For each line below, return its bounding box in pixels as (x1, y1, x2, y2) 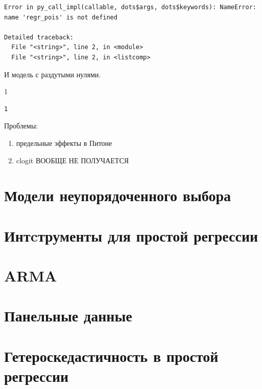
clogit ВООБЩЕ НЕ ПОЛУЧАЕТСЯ (16, 155, 129, 165)
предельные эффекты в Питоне (16, 137, 112, 148)
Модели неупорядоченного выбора (4, 185, 231, 206)
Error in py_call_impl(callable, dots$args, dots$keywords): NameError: (4, 4, 256, 11)
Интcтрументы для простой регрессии (4, 225, 258, 246)
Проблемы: (4, 120, 38, 131)
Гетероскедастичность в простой (4, 345, 219, 366)
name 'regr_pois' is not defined (4, 13, 117, 21)
